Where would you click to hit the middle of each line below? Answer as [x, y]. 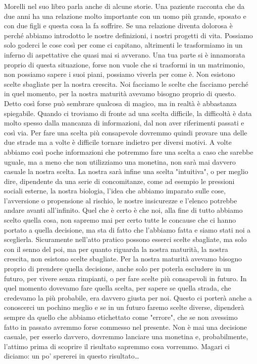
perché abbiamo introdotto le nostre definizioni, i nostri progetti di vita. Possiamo [128, 35]
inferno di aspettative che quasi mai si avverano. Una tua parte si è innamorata [125, 54]
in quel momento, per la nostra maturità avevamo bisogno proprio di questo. [120, 93]
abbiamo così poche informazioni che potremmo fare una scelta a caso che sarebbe [129, 152]
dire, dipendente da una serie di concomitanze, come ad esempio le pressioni [119, 181]
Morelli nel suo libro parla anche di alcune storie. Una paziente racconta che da [124, 6]
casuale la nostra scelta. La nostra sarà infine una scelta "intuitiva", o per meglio [126, 171]
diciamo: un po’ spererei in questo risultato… [72, 356]
